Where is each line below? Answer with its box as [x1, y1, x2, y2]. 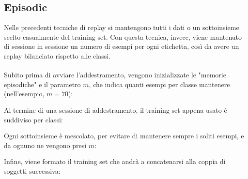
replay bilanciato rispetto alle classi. [4, 50, 111, 60]
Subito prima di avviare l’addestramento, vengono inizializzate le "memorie [4, 70, 226, 80]
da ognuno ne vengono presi [4, 140, 87, 150]
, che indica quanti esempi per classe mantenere [89, 79, 230, 89]
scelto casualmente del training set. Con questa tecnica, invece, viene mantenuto [4, 31, 242, 42]
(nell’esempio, [4, 89, 45, 99]
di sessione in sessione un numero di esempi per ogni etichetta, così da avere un [4, 41, 239, 51]
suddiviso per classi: [4, 114, 63, 124]
